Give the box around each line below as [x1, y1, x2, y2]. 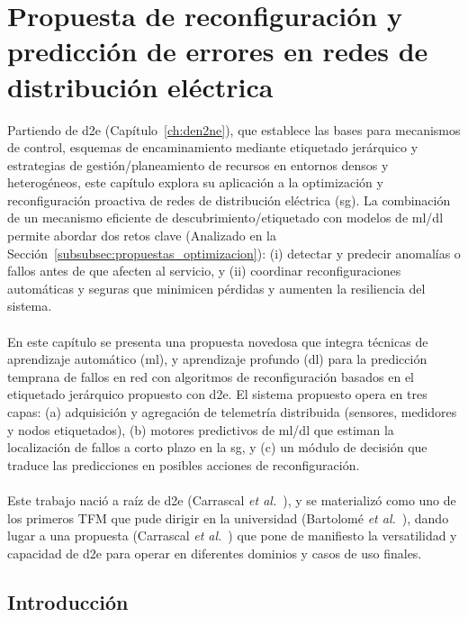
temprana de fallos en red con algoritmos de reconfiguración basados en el [7, 367, 414, 386]
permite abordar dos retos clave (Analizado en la [7, 226, 276, 245]
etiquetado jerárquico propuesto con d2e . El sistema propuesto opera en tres [7, 385, 427, 404]
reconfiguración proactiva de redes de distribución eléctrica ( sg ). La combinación [7, 190, 451, 209]
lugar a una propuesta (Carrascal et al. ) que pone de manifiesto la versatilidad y [7, 526, 457, 545]
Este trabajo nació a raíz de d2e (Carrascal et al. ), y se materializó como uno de [7, 490, 456, 509]
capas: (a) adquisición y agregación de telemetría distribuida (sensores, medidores [7, 403, 457, 421]
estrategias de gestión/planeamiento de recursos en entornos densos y [7, 155, 389, 174]
